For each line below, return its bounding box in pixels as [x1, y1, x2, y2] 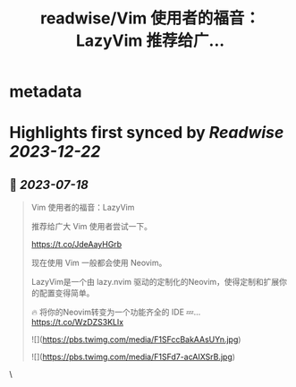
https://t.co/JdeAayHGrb [30, 239, 123, 250]
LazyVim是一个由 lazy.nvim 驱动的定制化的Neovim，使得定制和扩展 [30, 277, 280, 288]
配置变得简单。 [38, 288, 95, 298]
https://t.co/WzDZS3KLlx [30, 317, 123, 328]
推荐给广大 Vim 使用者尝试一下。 [30, 221, 152, 232]
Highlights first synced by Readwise [9, 123, 284, 143]
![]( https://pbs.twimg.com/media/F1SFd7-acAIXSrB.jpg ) [30, 351, 235, 363]
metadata [9, 82, 82, 102]
